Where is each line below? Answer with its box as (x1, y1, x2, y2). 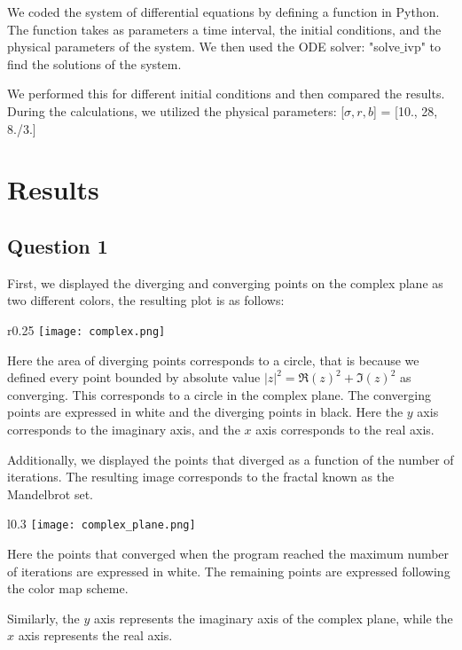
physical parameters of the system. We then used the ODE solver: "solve (7, 37, 400, 56)
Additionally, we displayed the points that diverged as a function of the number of (7, 450, 454, 468)
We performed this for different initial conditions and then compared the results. (7, 84, 445, 103)
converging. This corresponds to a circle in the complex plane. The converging (7, 385, 431, 403)
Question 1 (7, 231, 108, 259)
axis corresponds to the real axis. (255, 419, 435, 438)
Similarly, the (7, 608, 80, 627)
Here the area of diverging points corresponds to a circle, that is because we (7, 350, 419, 369)
